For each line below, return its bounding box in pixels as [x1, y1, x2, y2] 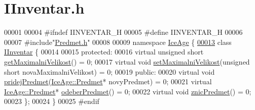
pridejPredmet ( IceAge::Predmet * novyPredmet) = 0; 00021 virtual [4, 76, 212, 87]
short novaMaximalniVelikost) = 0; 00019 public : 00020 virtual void [4, 66, 215, 77]
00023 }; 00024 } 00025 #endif [4, 96, 99, 106]
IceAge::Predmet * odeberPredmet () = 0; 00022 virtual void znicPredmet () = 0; [4, 86, 251, 96]
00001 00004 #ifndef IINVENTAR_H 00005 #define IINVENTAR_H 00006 [4, 27, 243, 37]
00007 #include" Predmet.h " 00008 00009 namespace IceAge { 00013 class [4, 36, 232, 47]
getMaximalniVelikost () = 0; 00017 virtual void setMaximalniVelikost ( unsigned [4, 56, 250, 67]
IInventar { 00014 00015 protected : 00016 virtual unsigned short [4, 46, 204, 57]
